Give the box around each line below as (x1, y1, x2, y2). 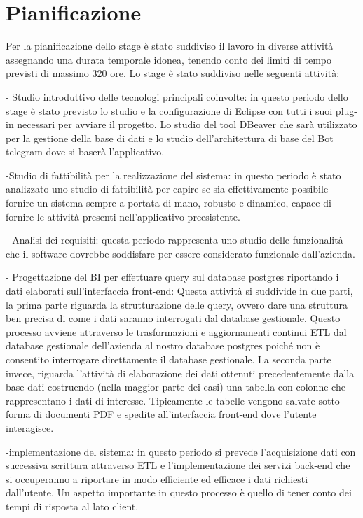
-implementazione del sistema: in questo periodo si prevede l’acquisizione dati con (6, 444, 356, 458)
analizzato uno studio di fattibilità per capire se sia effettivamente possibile (6, 181, 329, 196)
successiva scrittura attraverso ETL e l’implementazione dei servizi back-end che (6, 458, 350, 472)
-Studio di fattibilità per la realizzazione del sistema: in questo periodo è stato (6, 167, 341, 182)
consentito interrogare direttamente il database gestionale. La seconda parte (6, 352, 331, 366)
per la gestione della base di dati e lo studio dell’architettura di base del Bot (6, 130, 334, 145)
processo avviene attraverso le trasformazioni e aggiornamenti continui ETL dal (6, 324, 347, 339)
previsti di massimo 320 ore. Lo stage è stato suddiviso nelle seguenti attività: (6, 66, 340, 80)
